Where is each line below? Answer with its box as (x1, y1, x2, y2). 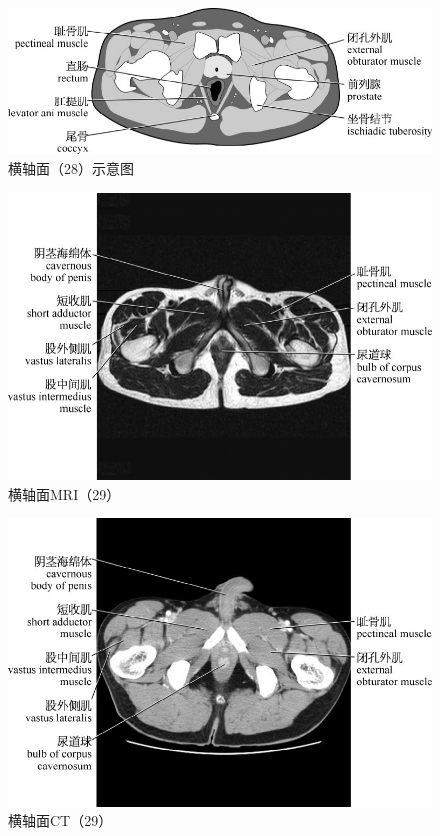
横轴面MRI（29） (8, 483, 121, 504)
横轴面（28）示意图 (8, 158, 134, 179)
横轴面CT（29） (8, 810, 113, 831)
